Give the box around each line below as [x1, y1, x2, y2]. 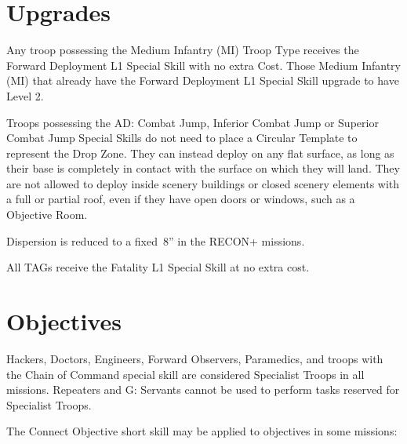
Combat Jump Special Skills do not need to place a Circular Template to [6, 129, 358, 146]
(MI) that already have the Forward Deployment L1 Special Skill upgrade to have [6, 72, 399, 89]
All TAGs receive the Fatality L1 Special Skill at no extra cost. [6, 259, 310, 275]
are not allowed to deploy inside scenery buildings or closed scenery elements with [6, 175, 400, 191]
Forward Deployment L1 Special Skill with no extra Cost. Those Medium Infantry [6, 56, 401, 73]
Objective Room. [6, 206, 88, 223]
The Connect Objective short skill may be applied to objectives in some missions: [6, 423, 398, 439]
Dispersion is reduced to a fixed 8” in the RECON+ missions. [6, 232, 305, 249]
